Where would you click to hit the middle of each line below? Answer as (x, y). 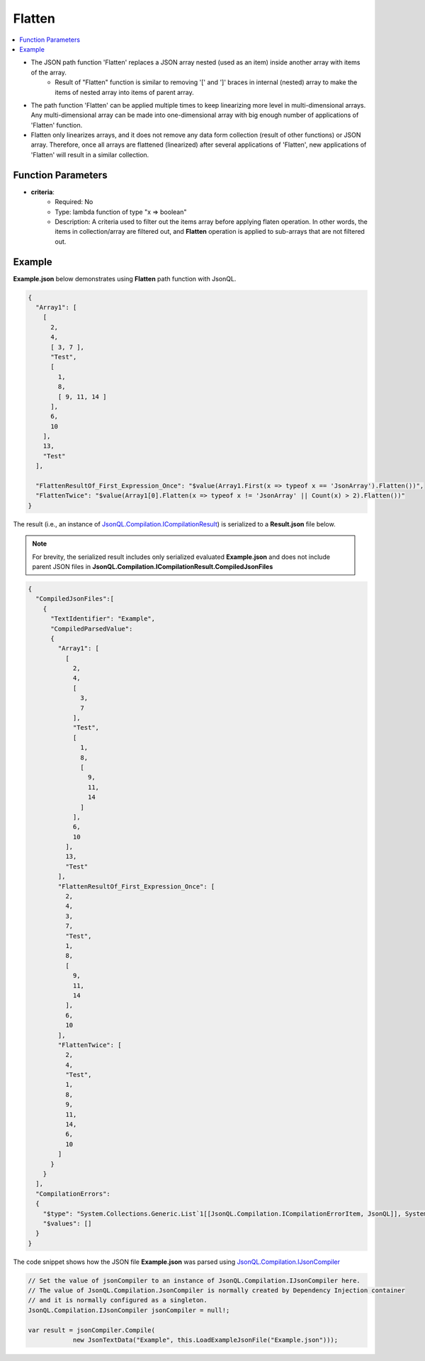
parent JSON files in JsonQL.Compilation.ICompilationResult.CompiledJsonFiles (153, 566)
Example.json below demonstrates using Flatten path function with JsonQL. (125, 278)
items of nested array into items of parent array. (124, 92)
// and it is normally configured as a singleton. (118, 1300)
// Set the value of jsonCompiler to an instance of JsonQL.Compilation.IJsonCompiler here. (194, 1280)
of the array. (49, 72)
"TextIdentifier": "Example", (103, 619)
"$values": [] (67, 1223)
